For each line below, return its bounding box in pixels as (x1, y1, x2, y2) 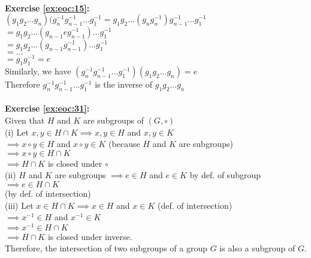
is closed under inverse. (47, 230, 132, 242)
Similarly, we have (5, 65, 71, 77)
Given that (5, 114, 45, 127)
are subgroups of (83, 114, 144, 127)
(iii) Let (5, 199, 34, 211)
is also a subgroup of (219, 242, 295, 254)
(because (108, 137, 140, 150)
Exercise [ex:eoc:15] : (5, 1, 90, 14)
